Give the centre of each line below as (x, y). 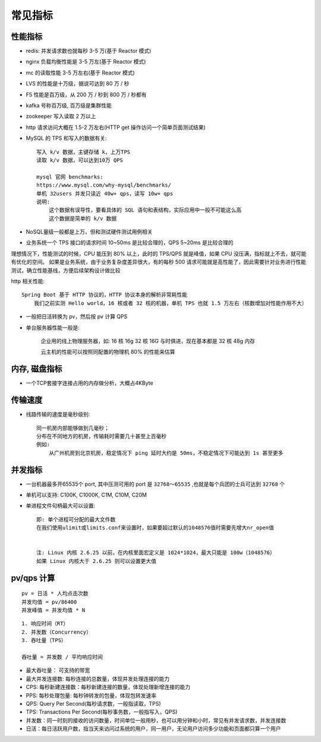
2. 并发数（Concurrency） (57, 632)
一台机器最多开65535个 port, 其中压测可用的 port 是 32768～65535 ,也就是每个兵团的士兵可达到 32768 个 (155, 484)
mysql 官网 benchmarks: (70, 177)
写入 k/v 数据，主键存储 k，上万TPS (84, 152)
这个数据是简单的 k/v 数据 (83, 218)
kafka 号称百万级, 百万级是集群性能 (69, 106)
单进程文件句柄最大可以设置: (61, 506)
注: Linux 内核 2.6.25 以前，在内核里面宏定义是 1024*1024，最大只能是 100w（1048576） (156, 553)
